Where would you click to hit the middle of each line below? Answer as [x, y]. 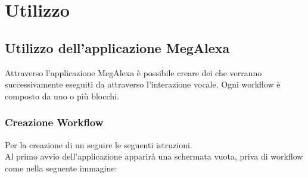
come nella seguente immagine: [61, 168]
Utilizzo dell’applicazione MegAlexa [117, 47]
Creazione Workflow [54, 122]
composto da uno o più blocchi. [62, 96]
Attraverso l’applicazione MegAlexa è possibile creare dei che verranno [133, 72]
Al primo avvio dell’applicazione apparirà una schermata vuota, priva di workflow [154, 156]
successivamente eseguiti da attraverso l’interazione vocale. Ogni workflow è [143, 84]
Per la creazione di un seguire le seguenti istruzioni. [99, 144]
